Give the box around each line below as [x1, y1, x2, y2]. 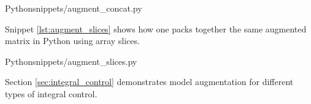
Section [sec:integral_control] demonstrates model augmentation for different [5, 75, 294, 88]
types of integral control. [5, 87, 98, 100]
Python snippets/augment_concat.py [5, 2, 142, 14]
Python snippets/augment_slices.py [5, 54, 137, 67]
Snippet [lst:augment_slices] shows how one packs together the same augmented [5, 22, 307, 35]
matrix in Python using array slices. [5, 34, 140, 47]
